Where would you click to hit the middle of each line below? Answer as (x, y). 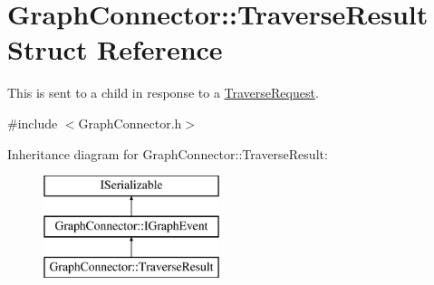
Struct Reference (115, 49)
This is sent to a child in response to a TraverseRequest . (163, 93)
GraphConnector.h (130, 123)
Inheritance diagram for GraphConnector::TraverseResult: (168, 153)
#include (33, 123)
